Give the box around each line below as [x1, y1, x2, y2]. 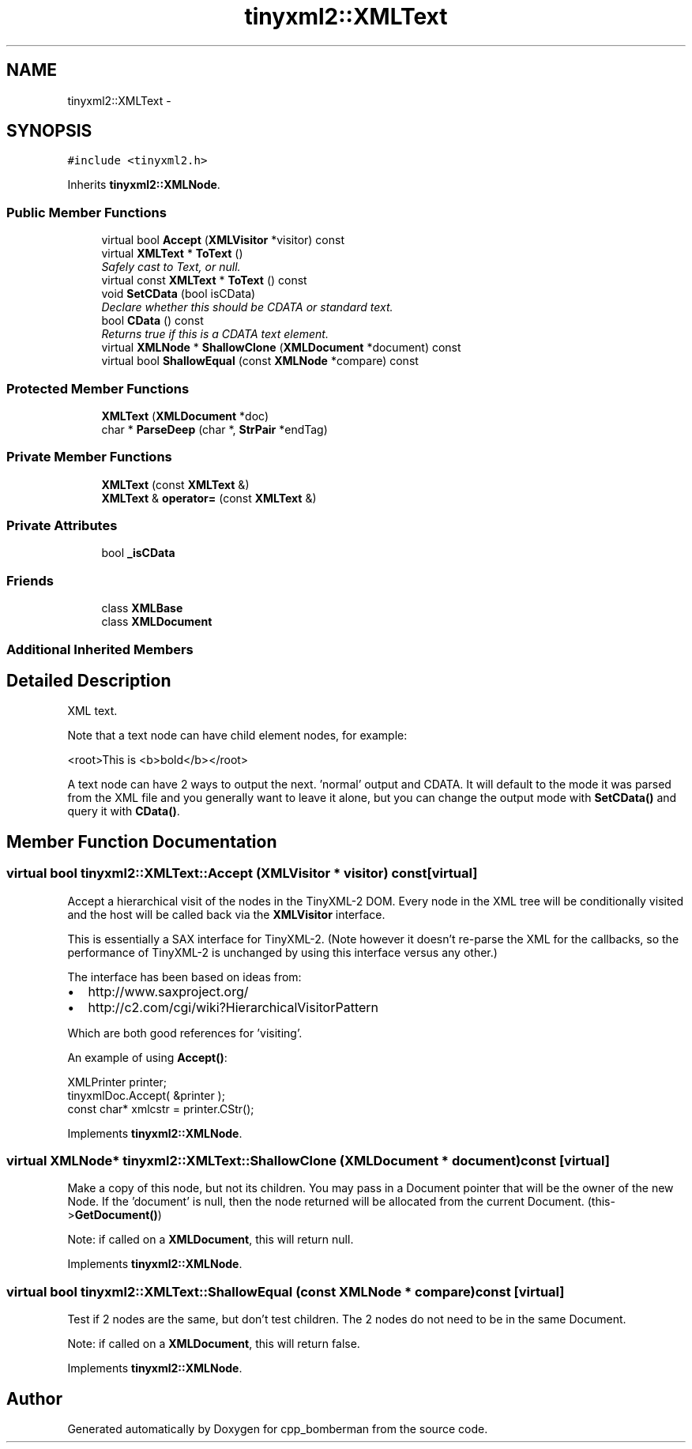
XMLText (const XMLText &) [101, 477, 250, 491]
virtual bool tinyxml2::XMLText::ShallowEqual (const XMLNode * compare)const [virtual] [6, 1283, 565, 1300]
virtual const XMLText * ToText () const [101, 273, 307, 288]
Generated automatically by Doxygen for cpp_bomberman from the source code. [67, 1421, 488, 1436]
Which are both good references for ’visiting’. [67, 1026, 303, 1040]
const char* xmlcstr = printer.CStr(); [67, 1101, 254, 1116]
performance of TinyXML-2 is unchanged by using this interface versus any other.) [67, 945, 498, 959]
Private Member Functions [6, 449, 172, 465]
